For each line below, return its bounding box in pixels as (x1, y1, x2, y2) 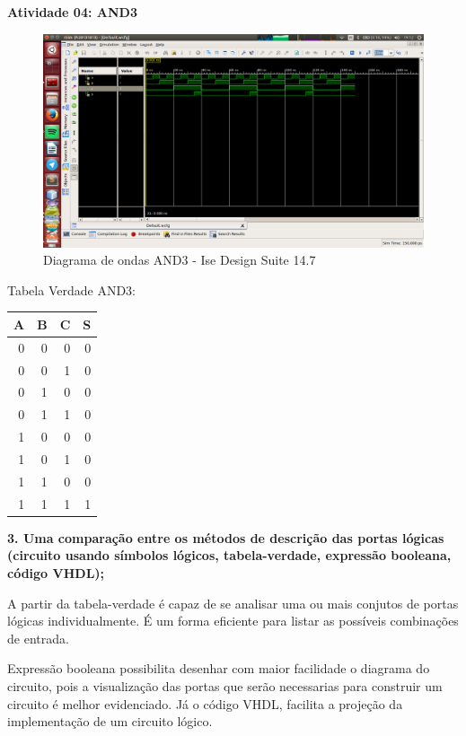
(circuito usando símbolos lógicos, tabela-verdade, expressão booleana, (7, 546, 452, 565)
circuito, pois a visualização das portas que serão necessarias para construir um (7, 676, 443, 695)
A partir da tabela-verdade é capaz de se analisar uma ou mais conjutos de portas (7, 593, 459, 612)
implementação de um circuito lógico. (7, 712, 213, 731)
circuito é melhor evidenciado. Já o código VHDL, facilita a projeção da (7, 694, 403, 713)
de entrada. (7, 628, 69, 647)
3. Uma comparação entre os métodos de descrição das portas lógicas (7, 528, 444, 547)
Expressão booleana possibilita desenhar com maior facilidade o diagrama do (7, 659, 430, 678)
